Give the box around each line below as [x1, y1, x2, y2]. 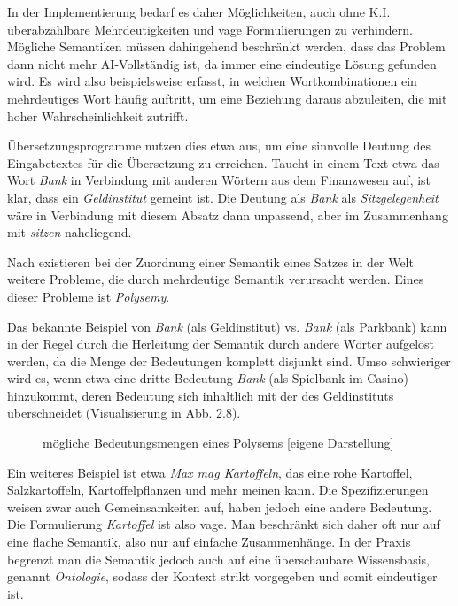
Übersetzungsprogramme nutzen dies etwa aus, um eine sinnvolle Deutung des [7, 136, 431, 155]
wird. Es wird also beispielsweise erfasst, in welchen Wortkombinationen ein [7, 72, 417, 90]
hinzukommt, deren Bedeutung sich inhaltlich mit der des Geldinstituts [7, 386, 394, 404]
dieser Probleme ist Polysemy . [7, 287, 170, 305]
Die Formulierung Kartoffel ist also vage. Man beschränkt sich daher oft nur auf [7, 515, 440, 533]
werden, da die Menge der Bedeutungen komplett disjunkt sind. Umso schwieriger [7, 351, 451, 370]
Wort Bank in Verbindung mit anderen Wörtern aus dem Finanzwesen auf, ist [7, 171, 431, 189]
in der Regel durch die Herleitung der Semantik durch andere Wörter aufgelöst [7, 334, 435, 353]
